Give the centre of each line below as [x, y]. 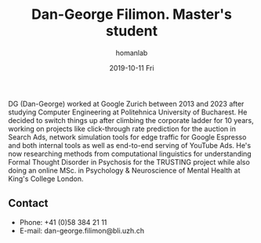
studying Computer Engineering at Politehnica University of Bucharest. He [128, 112]
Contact [28, 203]
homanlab [132, 53]
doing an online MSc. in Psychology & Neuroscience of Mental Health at [124, 170]
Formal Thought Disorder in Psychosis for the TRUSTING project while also [129, 161]
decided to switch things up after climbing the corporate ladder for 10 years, [131, 120]
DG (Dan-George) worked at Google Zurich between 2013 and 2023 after [126, 103]
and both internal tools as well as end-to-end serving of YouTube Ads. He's [130, 145]
